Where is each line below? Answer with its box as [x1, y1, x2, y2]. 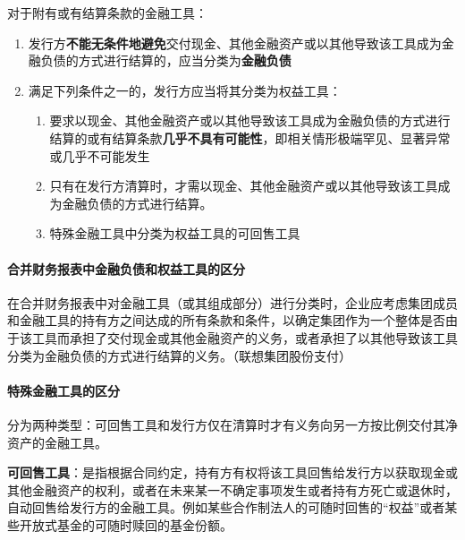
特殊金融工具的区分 [7, 381, 120, 399]
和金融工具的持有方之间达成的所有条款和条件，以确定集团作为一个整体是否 [7, 311, 445, 330]
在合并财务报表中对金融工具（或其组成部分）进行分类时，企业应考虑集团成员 [7, 293, 458, 312]
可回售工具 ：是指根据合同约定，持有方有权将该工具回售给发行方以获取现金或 [7, 463, 458, 482]
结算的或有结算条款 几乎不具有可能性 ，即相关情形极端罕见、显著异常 [49, 128, 451, 147]
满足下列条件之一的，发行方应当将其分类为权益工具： [28, 81, 342, 99]
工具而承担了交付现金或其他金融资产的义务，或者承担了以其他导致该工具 [31, 328, 458, 347]
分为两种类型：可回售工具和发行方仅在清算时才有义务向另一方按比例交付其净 [7, 415, 458, 433]
